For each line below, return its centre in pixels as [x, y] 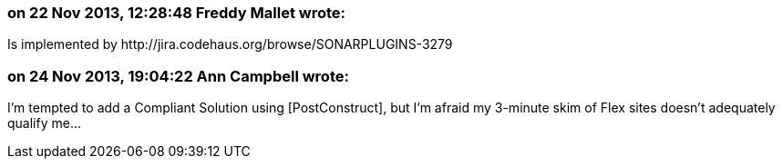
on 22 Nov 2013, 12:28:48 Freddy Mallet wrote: [176, 13]
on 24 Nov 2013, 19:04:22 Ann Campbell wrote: [178, 76]
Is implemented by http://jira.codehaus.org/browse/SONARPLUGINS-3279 [230, 44]
